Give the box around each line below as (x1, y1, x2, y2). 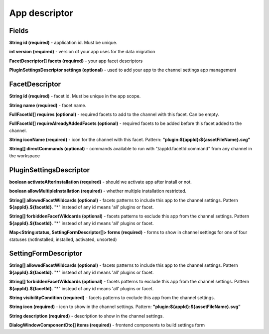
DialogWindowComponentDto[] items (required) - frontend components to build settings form (9, 322, 205, 328)
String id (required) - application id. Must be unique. (9, 40, 118, 46)
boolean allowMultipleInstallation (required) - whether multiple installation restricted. (9, 188, 187, 194)
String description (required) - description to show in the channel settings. (9, 313, 164, 319)
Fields (9, 26, 29, 35)
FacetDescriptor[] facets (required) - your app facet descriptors (9, 58, 143, 64)
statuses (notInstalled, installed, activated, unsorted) (9, 236, 117, 242)
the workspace (9, 152, 40, 159)
